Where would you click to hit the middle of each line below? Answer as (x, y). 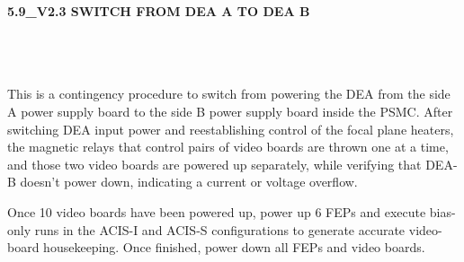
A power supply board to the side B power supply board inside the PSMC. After (230, 111)
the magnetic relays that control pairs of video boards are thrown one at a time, (228, 147)
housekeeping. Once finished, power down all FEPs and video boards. (234, 247)
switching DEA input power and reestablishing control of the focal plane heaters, (231, 129)
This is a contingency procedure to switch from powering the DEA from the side (229, 94)
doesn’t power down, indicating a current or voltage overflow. (189, 182)
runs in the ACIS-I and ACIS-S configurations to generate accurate (220, 229)
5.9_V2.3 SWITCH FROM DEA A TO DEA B (159, 11)
